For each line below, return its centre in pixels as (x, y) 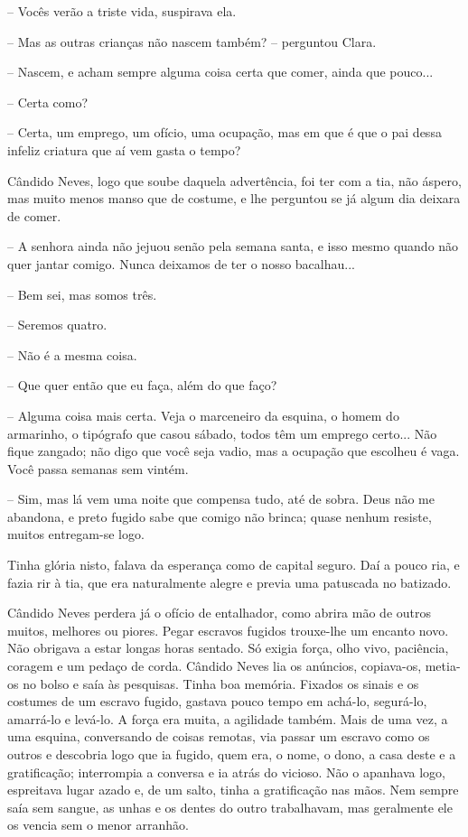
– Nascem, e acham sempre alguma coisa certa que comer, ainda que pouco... (220, 72)
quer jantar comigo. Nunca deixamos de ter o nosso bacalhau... (181, 263)
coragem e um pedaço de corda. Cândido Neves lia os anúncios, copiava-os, (215, 666)
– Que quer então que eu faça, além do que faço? (142, 385)
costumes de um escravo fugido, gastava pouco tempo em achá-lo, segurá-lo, (217, 701)
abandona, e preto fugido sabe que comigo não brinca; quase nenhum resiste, (220, 516)
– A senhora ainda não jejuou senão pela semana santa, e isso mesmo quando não (233, 246)
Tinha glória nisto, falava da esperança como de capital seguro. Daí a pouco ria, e (234, 565)
